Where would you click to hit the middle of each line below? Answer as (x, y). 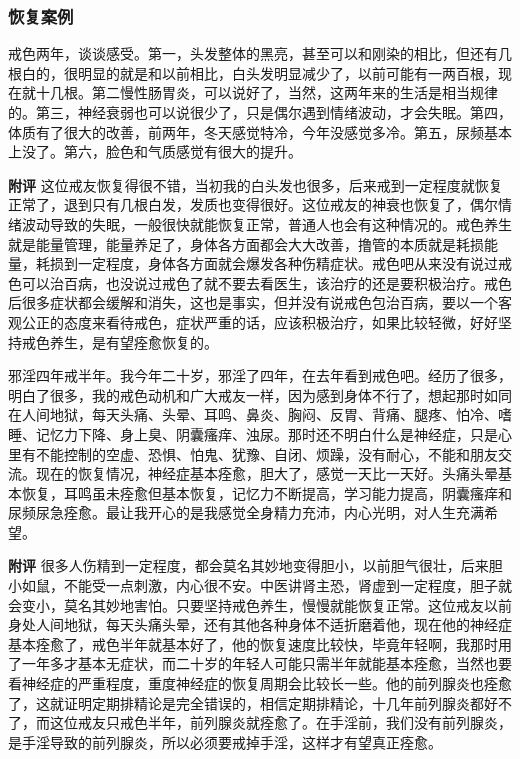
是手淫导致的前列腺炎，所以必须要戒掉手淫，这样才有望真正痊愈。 (225, 741)
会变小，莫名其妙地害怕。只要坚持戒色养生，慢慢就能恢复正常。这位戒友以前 (260, 604)
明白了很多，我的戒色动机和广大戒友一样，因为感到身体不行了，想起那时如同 (260, 394)
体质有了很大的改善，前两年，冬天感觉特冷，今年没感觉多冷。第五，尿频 (246, 131)
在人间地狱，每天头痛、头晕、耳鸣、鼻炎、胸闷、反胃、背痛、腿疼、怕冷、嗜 (260, 414)
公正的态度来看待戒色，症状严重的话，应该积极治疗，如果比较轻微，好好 (259, 321)
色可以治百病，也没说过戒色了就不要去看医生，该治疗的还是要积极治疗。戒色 (260, 282)
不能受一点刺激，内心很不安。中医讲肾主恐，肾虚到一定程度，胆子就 (287, 585)
